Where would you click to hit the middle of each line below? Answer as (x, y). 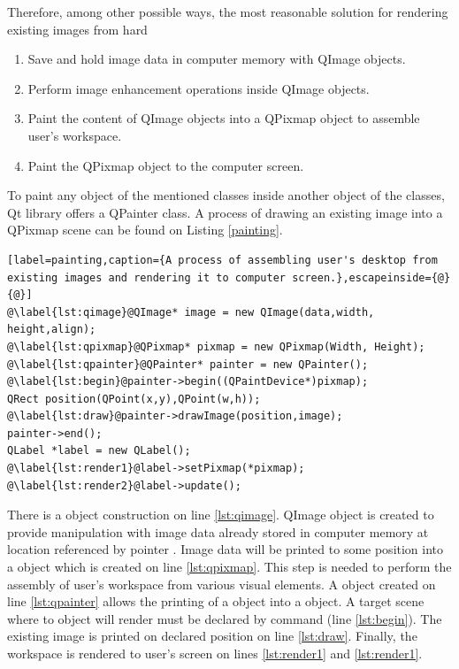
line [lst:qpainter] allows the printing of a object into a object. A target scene (216, 601)
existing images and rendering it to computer (146, 277)
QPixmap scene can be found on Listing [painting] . (145, 230)
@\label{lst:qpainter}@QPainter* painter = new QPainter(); (188, 364)
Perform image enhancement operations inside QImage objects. (199, 88)
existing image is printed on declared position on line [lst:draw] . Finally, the (212, 636)
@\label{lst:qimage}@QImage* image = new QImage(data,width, (191, 312)
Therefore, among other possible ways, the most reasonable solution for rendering (228, 12)
